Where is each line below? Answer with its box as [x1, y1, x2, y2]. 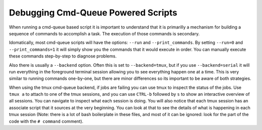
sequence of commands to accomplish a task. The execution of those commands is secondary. [9, 30, 200, 36]
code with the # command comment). [9, 118, 83, 124]
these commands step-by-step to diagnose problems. [9, 53, 117, 59]
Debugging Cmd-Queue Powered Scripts [9, 7, 178, 18]
